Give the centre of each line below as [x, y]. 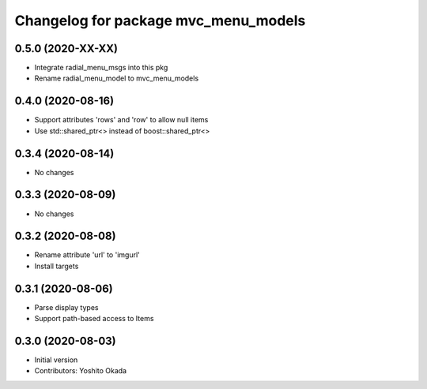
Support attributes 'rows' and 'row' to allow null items [121, 120]
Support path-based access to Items [94, 319]
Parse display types [66, 307]
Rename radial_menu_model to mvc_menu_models [117, 78]
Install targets [57, 266]
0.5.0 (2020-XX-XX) [66, 49]
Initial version [56, 360]
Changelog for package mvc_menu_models [160, 21]
